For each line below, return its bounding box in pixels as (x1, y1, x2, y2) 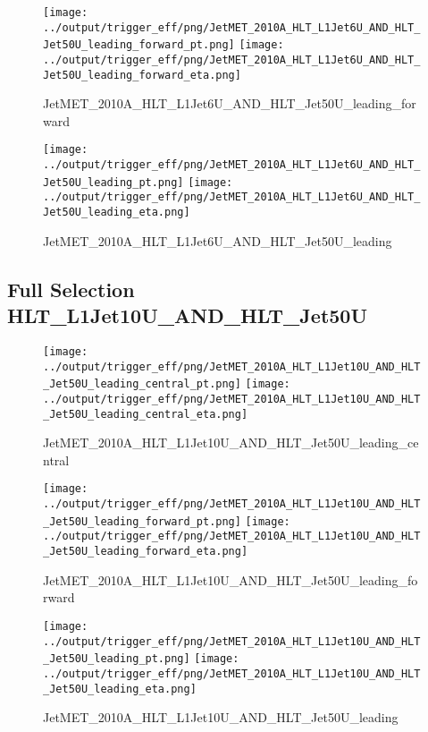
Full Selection (7, 275, 135, 302)
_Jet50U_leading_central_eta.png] (43, 407, 248, 421)
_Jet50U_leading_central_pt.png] (43, 378, 241, 391)
